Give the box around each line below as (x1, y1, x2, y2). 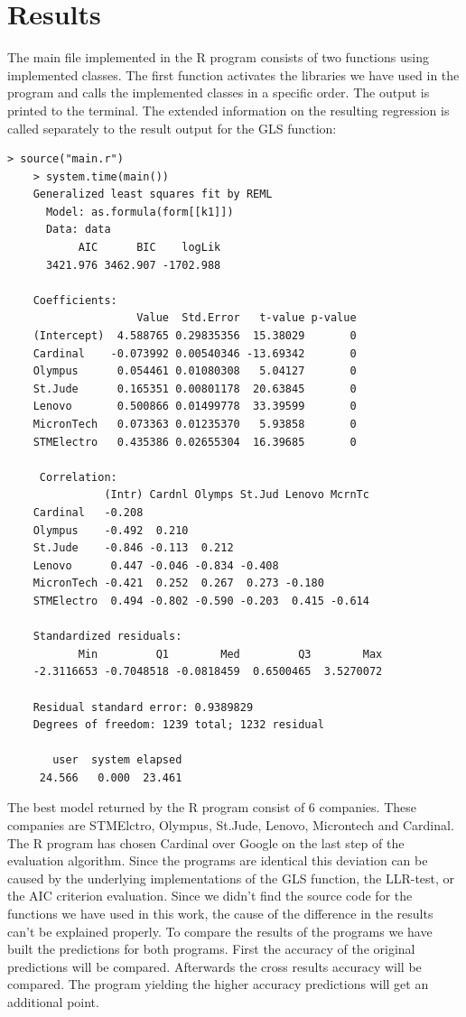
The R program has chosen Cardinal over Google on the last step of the (7, 833, 405, 852)
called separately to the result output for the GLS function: (7, 118, 337, 137)
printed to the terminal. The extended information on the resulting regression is (7, 100, 450, 119)
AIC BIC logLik (78, 241, 221, 254)
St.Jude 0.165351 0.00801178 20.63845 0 (33, 382, 357, 395)
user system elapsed (52, 754, 182, 767)
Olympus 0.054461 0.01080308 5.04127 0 (33, 365, 357, 378)
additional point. (7, 993, 99, 1011)
